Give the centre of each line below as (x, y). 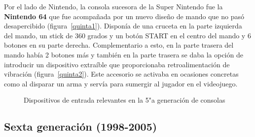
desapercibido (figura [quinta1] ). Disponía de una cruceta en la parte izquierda (123, 26)
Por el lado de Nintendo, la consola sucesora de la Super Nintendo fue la (113, 6)
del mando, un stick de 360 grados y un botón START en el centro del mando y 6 (127, 35)
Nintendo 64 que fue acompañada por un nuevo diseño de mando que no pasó (124, 16)
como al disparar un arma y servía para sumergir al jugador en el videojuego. (121, 83)
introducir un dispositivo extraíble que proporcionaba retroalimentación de (117, 64)
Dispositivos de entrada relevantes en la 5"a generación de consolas (125, 100)
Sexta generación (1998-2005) (81, 126)
